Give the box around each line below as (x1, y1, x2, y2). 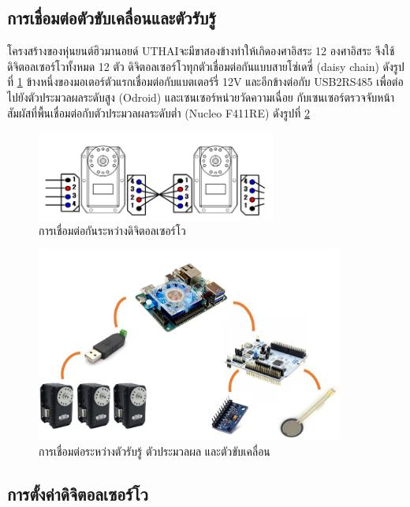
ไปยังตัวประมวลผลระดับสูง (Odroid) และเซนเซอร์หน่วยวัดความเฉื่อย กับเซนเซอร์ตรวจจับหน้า (7, 88, 395, 105)
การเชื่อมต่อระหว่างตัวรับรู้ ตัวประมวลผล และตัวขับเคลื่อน (39, 442, 270, 459)
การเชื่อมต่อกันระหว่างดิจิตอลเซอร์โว (39, 222, 186, 239)
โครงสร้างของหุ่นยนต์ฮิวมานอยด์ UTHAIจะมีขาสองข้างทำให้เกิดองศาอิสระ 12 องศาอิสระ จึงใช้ (7, 43, 395, 59)
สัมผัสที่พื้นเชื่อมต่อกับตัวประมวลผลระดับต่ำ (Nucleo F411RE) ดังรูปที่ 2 (7, 104, 310, 121)
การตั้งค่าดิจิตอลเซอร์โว (7, 481, 148, 505)
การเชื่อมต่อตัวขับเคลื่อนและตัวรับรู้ (7, 6, 216, 30)
